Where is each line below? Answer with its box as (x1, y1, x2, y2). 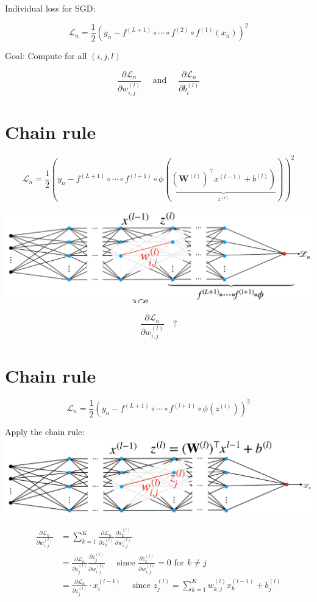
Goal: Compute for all (5, 49, 87, 62)
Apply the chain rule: (5, 425, 85, 437)
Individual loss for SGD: (5, 2, 96, 14)
